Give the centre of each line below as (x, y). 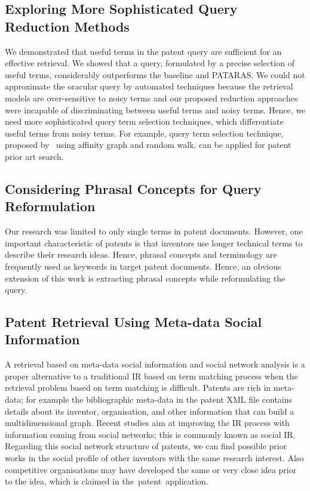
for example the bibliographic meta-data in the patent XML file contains (159, 399)
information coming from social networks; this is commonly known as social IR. (150, 434)
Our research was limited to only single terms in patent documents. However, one (154, 231)
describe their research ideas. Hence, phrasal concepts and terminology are (141, 254)
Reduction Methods (67, 26)
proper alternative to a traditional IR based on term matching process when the (151, 376)
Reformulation (50, 206)
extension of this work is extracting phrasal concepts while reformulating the (145, 278)
